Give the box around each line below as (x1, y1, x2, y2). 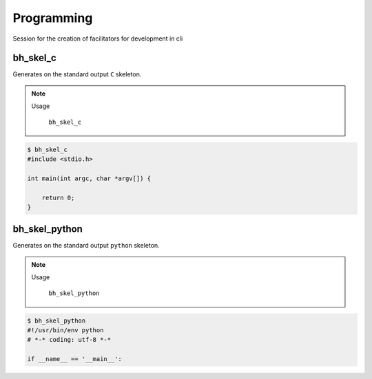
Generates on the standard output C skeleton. (12, 70, 142, 78)
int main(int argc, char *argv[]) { (27, 174, 152, 182)
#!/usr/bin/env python (27, 327, 104, 334)
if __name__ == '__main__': (27, 355, 122, 363)
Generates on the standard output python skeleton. (12, 241, 160, 250)
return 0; (41, 193, 75, 202)
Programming (12, 10, 93, 25)
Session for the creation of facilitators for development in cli (12, 34, 183, 43)
